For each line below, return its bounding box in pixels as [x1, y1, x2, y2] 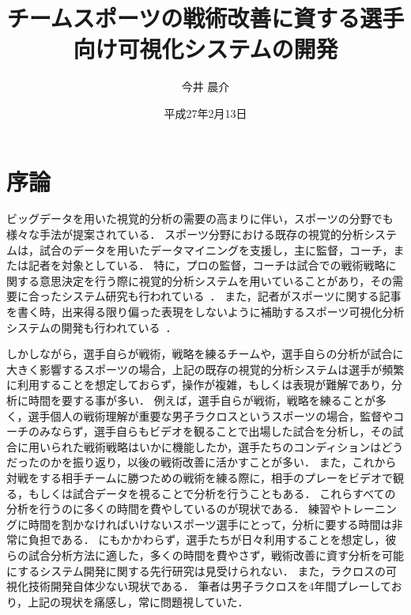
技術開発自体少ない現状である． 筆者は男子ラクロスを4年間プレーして [28, 578, 391, 594]
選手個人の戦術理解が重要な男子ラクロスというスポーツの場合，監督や [28, 407, 394, 424]
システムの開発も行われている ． [6, 319, 177, 335]
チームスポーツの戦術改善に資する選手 [6, 2, 405, 34]
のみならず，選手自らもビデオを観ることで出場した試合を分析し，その [28, 423, 393, 440]
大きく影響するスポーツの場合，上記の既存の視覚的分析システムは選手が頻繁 [6, 360, 405, 377]
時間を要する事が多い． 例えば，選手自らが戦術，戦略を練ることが [28, 391, 375, 408]
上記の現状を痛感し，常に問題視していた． [28, 593, 249, 609]
